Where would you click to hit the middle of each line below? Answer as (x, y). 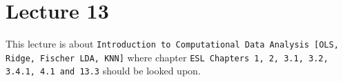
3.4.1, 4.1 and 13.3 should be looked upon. (103, 71)
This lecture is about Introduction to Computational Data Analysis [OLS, (172, 44)
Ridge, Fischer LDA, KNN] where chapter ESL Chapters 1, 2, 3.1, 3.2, (167, 57)
